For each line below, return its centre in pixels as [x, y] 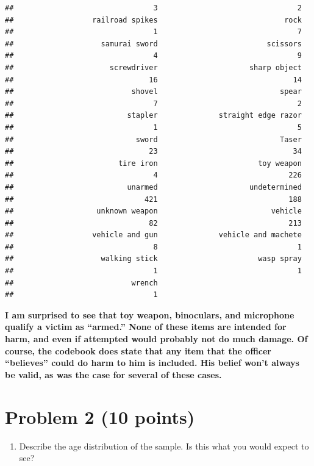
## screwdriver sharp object [153, 67]
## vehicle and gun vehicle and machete [153, 235]
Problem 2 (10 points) [100, 416]
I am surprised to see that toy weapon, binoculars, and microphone [150, 314]
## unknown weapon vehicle [153, 211]
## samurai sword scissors [153, 44]
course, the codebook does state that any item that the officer [138, 350]
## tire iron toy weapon [153, 163]
